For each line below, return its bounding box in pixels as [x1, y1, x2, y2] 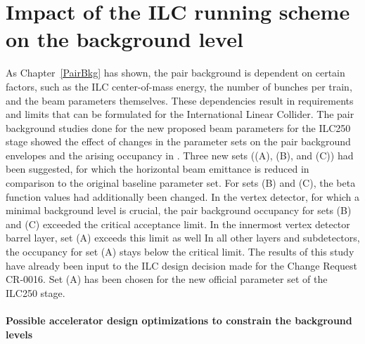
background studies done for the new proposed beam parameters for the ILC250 [6, 120, 351, 135]
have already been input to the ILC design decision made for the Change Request [6, 258, 358, 272]
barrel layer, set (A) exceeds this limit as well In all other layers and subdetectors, [6, 230, 360, 245]
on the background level [6, 25, 243, 53]
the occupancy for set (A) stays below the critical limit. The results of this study [6, 244, 354, 259]
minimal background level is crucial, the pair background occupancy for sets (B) [6, 203, 352, 218]
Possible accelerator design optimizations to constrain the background [6, 313, 352, 327]
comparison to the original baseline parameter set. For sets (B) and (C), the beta [6, 176, 356, 190]
